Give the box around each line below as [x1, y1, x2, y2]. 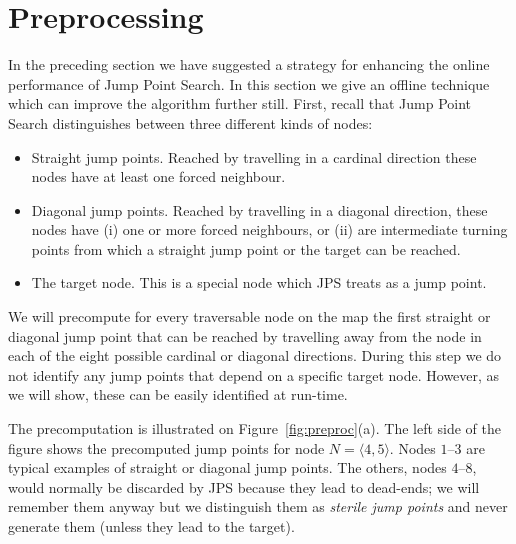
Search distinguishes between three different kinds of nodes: [8, 112, 373, 133]
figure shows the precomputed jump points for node [8, 437, 325, 458]
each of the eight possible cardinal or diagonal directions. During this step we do [8, 345, 502, 366]
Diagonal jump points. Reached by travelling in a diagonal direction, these [31, 199, 488, 220]
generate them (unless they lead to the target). [8, 516, 295, 536]
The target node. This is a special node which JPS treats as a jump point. [31, 272, 487, 293]
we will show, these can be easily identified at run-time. [8, 384, 348, 405]
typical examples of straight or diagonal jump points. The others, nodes [8, 457, 447, 478]
